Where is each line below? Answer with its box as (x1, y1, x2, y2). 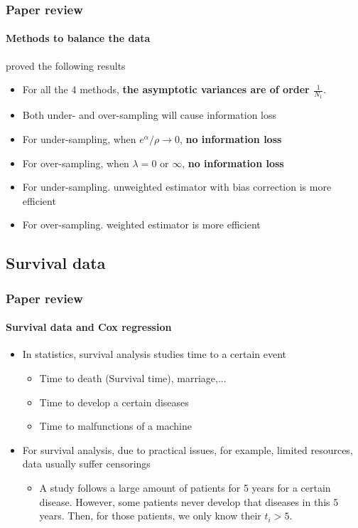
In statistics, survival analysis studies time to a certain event (22, 347, 287, 361)
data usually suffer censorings (22, 456, 151, 471)
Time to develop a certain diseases (39, 394, 189, 409)
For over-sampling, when (22, 155, 129, 170)
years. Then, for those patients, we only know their (39, 508, 261, 523)
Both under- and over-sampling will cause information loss (22, 107, 277, 122)
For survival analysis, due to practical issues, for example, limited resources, (22, 442, 353, 457)
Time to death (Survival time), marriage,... (39, 371, 227, 386)
